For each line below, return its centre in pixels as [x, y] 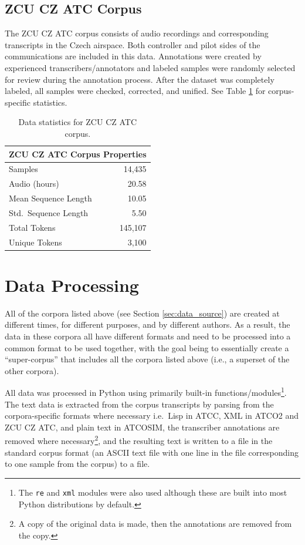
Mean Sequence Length [50, 198]
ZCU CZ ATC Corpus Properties [78, 154]
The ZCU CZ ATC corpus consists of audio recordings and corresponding [137, 33]
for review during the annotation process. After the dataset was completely [140, 79]
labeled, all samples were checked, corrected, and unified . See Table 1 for [135, 91]
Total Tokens [32, 227]
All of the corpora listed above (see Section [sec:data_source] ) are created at [142, 313]
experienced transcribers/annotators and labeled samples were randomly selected [150, 67]
